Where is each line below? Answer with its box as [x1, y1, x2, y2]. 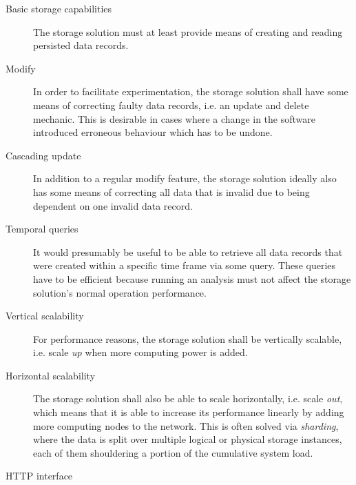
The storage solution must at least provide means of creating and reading [33, 24, 343, 39]
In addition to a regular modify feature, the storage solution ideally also [33, 171, 337, 186]
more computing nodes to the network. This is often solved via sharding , [33, 418, 339, 433]
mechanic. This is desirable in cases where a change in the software [33, 111, 316, 126]
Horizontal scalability [6, 368, 96, 382]
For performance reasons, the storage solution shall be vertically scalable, [33, 331, 342, 346]
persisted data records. [33, 38, 129, 52]
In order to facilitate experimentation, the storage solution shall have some [33, 84, 348, 99]
